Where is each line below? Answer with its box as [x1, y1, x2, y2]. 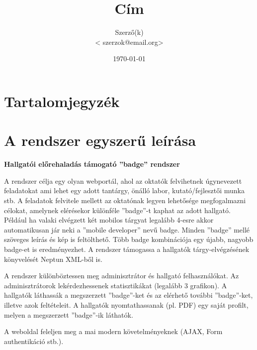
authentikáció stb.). [4, 336, 64, 346]
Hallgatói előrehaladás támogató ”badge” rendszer [4, 159, 180, 169]
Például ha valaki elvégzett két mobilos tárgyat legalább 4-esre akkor [4, 215, 214, 225]
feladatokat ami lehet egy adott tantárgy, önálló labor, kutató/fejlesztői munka [4, 185, 245, 196]
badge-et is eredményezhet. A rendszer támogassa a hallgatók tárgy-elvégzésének [4, 243, 250, 254]
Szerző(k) [115, 27, 144, 37]
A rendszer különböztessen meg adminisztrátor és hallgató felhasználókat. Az [4, 270, 239, 281]
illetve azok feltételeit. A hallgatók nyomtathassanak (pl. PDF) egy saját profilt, [4, 299, 249, 310]
